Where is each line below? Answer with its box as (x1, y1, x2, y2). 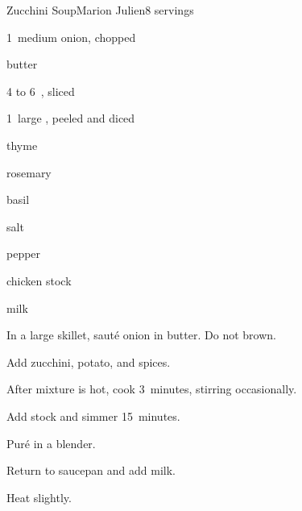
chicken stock (6, 272, 72, 289)
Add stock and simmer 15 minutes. (6, 407, 180, 424)
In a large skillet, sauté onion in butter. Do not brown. (6, 326, 276, 343)
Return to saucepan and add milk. (6, 462, 176, 479)
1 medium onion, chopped (6, 28, 136, 45)
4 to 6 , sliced (6, 82, 75, 99)
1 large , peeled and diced (6, 110, 135, 127)
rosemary (6, 164, 52, 181)
